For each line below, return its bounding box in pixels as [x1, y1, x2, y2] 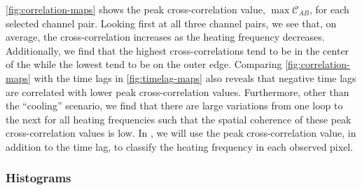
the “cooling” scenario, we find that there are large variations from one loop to [6, 98, 343, 113]
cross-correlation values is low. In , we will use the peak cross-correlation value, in [6, 125, 356, 140]
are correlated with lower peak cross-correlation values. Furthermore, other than [6, 84, 349, 99]
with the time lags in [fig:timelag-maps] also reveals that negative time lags [34, 70, 356, 85]
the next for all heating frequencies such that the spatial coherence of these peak [6, 111, 351, 126]
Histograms [6, 169, 71, 186]
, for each [309, 2, 349, 16]
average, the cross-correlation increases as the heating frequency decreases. [6, 29, 325, 44]
